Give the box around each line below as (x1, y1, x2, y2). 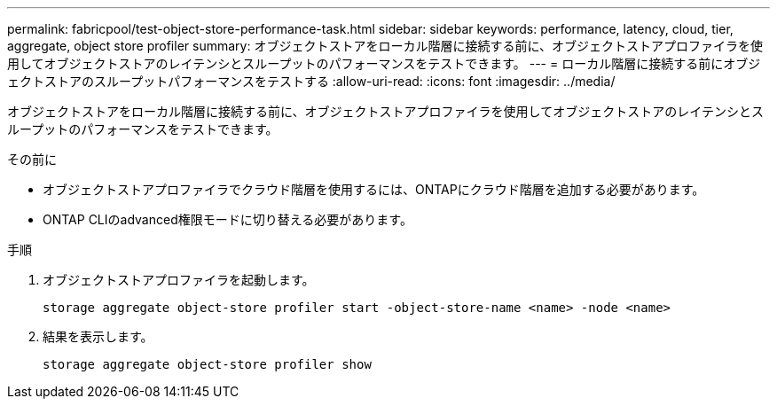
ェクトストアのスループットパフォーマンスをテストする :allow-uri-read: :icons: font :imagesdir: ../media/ (7, 74, 616, 89)
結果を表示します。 (43, 329, 153, 344)
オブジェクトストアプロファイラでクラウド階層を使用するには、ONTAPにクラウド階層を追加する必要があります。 (43, 182, 705, 197)
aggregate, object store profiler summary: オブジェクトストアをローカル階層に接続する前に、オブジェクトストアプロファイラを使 (7, 38, 763, 53)
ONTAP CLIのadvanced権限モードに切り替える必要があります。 (43, 212, 412, 227)
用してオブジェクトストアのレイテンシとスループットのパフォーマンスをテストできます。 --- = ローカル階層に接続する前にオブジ (7, 56, 761, 71)
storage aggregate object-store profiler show (43, 357, 372, 371)
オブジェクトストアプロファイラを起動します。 (43, 272, 315, 287)
